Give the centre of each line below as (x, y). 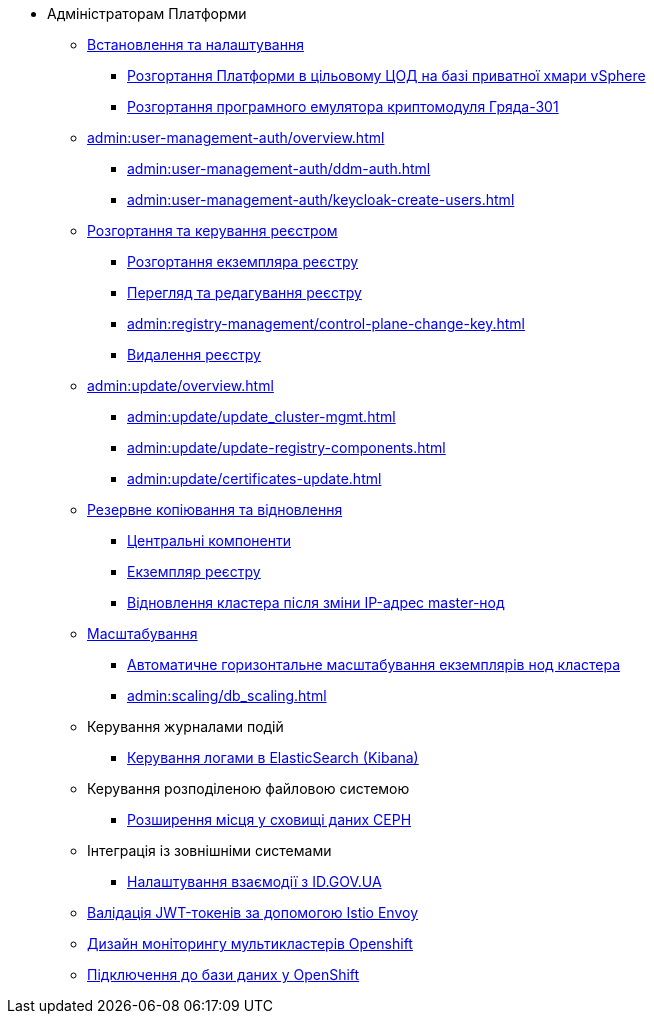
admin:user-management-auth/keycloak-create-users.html (321, 199)
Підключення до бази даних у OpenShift (223, 974)
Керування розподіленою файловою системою (248, 788)
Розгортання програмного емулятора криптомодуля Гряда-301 (343, 106)
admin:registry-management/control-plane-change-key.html (326, 323)
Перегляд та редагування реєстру (244, 292)
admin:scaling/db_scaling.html (227, 695)
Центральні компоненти (209, 540)
